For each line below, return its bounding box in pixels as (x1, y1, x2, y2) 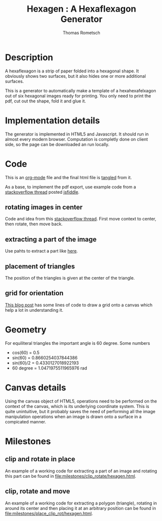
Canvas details (5, 382, 66, 393)
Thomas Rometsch (63, 30, 100, 35)
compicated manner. (5, 419, 46, 424)
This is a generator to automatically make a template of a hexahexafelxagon (5, 87, 156, 93)
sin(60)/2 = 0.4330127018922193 (12, 360, 79, 366)
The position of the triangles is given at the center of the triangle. (5, 275, 135, 281)
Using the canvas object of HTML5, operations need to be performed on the (5, 398, 157, 404)
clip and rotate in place (5, 455, 76, 463)
